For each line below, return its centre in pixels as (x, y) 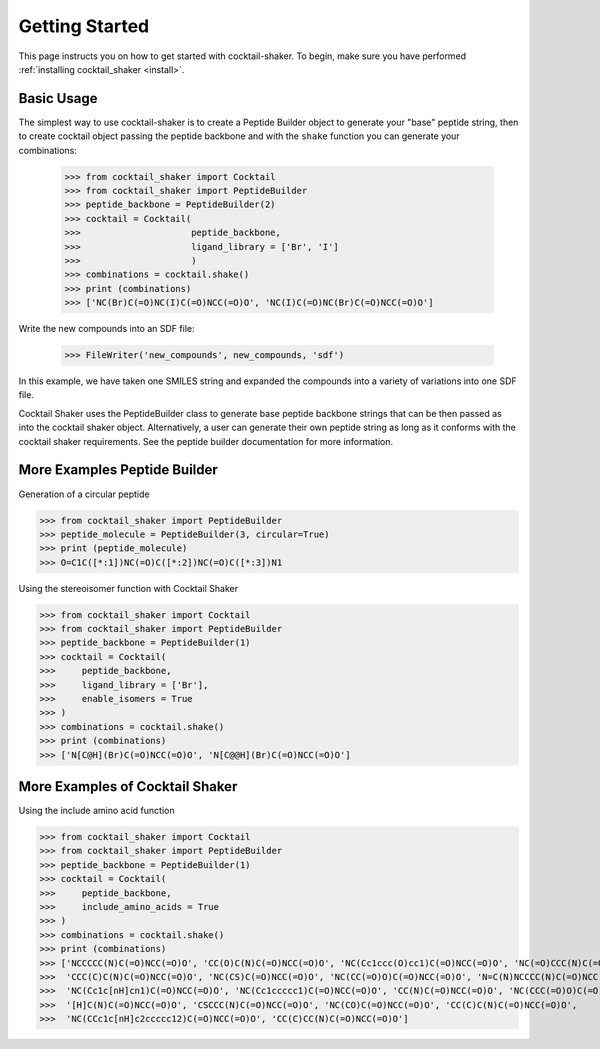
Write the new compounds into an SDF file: (106, 329)
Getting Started (84, 26)
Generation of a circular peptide (84, 494)
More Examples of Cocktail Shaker (128, 786)
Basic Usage (58, 98)
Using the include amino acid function (96, 811)
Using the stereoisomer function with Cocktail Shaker (128, 588)
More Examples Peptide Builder (118, 470)
